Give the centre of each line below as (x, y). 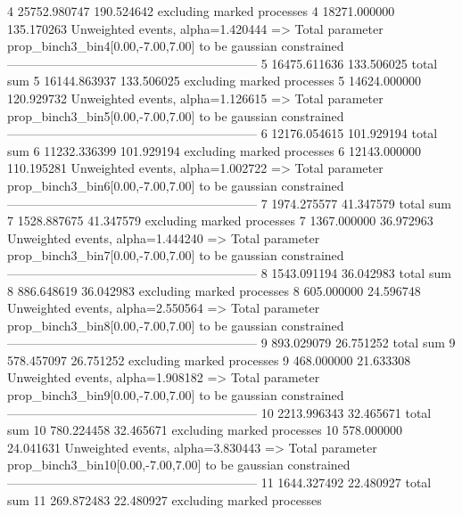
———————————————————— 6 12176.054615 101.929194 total (223, 133)
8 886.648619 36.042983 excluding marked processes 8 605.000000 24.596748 (214, 290)
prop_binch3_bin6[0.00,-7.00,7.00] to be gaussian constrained (176, 185)
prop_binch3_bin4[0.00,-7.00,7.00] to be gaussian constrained (176, 46)
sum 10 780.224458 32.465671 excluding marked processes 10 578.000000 (205, 430)
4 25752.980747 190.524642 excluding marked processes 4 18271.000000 (201, 11)
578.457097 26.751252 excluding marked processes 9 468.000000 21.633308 (209, 360)
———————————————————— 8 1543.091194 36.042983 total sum (229, 272)
